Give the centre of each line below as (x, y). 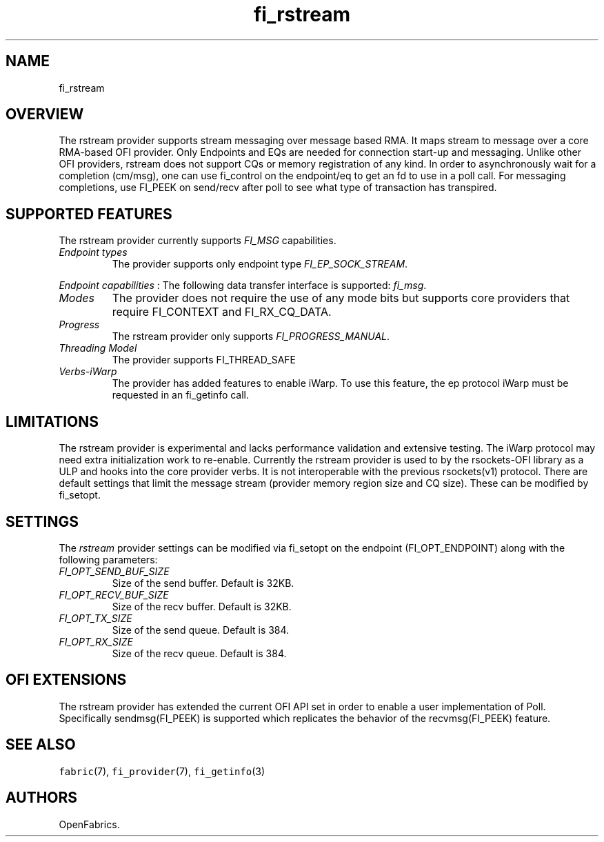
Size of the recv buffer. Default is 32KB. (202, 606)
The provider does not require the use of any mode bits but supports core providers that (341, 298)
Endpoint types (93, 252)
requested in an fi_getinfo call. (181, 395)
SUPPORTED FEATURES (89, 214)
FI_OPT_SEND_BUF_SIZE (114, 571)
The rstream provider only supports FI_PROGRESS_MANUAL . (251, 337)
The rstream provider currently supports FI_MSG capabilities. (198, 241)
